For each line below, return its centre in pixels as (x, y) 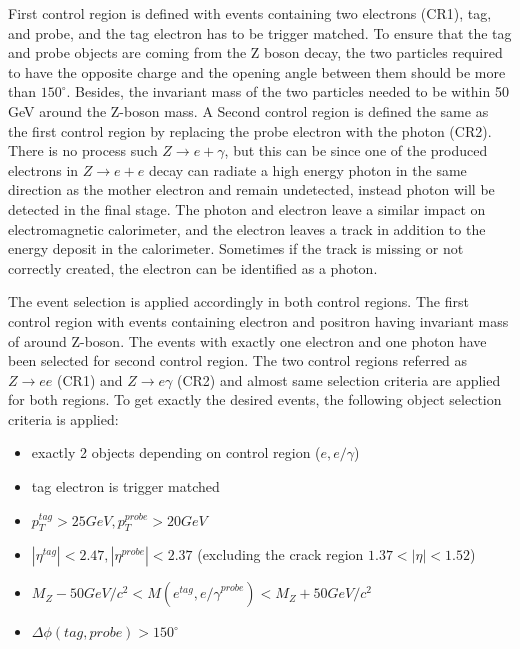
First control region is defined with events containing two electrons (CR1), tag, (250, 13)
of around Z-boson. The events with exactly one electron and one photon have (247, 340)
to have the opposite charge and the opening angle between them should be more (257, 71)
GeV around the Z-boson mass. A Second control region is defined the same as (248, 110)
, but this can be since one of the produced (356, 150)
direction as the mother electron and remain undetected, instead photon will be (251, 189)
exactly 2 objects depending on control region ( (176, 452)
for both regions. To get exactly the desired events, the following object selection (255, 399)
